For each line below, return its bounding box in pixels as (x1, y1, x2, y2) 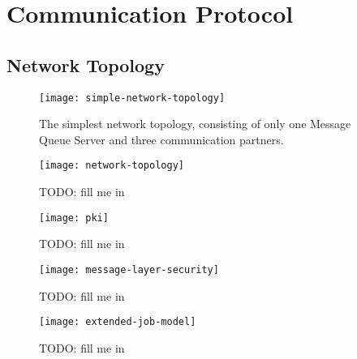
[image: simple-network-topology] (39, 92, 226, 104)
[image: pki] (39, 212, 109, 224)
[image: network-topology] (39, 160, 184, 172)
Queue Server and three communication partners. (39, 130, 284, 147)
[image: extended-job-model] (39, 316, 196, 328)
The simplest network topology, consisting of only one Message (39, 115, 351, 132)
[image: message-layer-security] (39, 263, 219, 276)
